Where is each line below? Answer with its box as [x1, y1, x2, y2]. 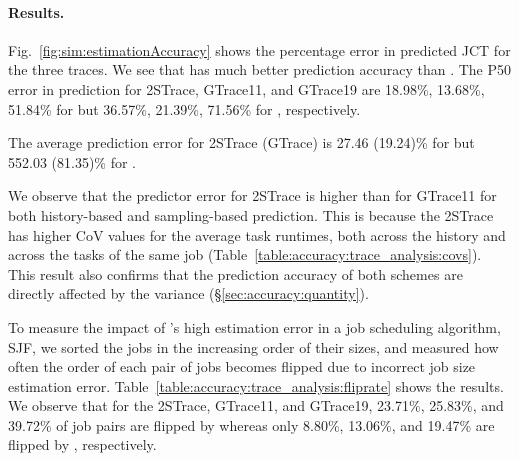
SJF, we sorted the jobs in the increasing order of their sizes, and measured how [8, 336, 499, 357]
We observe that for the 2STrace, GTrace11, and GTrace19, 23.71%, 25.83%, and [8, 395, 504, 416]
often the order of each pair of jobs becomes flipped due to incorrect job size [8, 356, 476, 377]
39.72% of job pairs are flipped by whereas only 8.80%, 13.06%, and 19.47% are [8, 414, 495, 435]
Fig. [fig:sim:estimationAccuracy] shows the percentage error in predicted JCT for [8, 39, 511, 60]
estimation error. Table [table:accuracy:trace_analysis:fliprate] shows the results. [8, 375, 504, 396]
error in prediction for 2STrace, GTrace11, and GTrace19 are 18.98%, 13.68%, [8, 78, 485, 99]
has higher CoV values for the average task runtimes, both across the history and [8, 224, 506, 245]
